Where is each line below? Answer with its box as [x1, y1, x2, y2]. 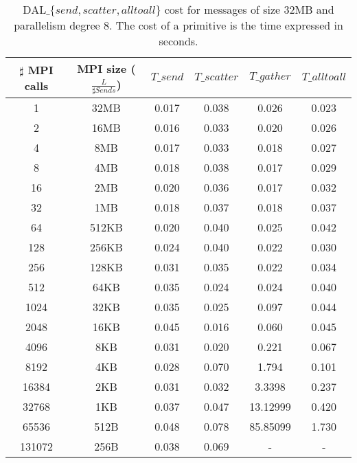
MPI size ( [77, 60, 136, 76]
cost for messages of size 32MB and [164, 1, 334, 17]
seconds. [159, 33, 198, 49]
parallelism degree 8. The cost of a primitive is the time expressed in [14, 17, 343, 33]
